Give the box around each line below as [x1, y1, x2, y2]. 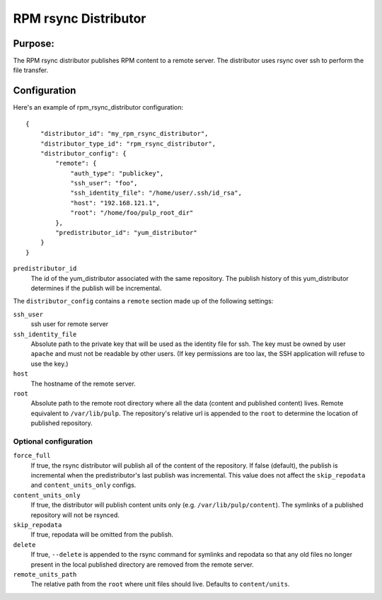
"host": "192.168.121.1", [70, 199, 161, 207]
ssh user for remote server [30, 320, 109, 328]
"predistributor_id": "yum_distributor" [55, 229, 197, 237]
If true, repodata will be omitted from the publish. [30, 531, 173, 539]
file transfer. [13, 66, 49, 74]
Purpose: [13, 37, 54, 50]
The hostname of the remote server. [30, 379, 136, 388]
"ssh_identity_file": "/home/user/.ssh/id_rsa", [70, 189, 242, 197]
